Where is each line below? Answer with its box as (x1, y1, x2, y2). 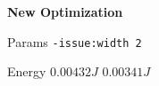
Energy (7, 62, 46, 81)
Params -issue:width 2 (7, 32, 142, 51)
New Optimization (7, 3, 123, 20)
